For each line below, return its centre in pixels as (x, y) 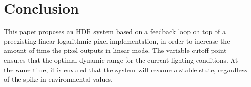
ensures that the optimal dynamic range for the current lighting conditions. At (121, 60)
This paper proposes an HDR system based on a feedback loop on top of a (115, 31)
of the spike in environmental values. (58, 79)
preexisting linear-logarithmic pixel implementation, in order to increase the (117, 41)
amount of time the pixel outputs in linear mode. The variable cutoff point (115, 50)
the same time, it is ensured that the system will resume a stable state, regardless (125, 69)
